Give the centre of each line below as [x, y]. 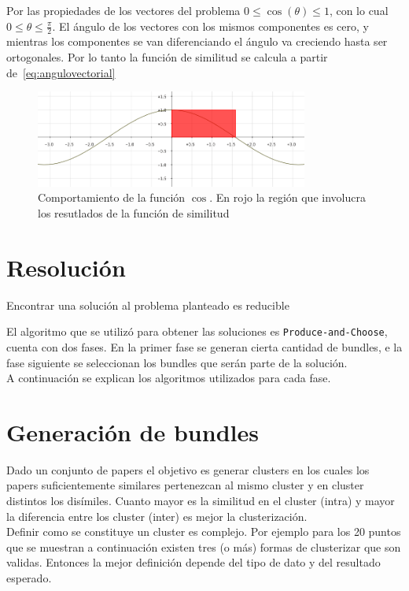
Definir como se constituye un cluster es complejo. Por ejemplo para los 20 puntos [204, 532]
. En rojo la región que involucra [287, 197]
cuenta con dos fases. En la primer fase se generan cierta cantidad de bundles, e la [204, 346]
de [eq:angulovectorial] [61, 72]
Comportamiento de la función [112, 197]
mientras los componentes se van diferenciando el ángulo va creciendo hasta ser [197, 41]
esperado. [29, 578]
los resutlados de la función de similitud [134, 213]
